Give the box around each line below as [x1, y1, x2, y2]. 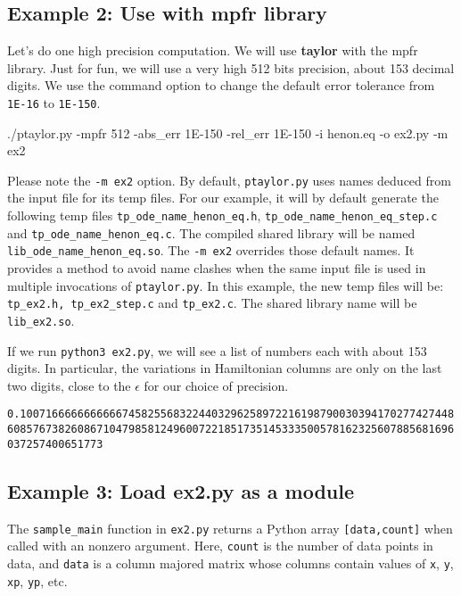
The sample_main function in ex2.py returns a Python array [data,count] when [7, 518, 453, 537]
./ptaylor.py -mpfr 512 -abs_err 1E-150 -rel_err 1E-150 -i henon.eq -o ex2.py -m [7, 123, 449, 142]
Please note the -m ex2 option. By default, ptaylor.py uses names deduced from [7, 170, 451, 189]
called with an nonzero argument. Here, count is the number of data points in [7, 536, 433, 555]
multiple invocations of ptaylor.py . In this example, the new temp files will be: [7, 276, 444, 294]
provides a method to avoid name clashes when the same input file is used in [7, 259, 426, 277]
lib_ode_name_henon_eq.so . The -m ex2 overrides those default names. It [7, 241, 415, 260]
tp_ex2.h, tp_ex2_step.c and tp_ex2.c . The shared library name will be [7, 294, 417, 312]
